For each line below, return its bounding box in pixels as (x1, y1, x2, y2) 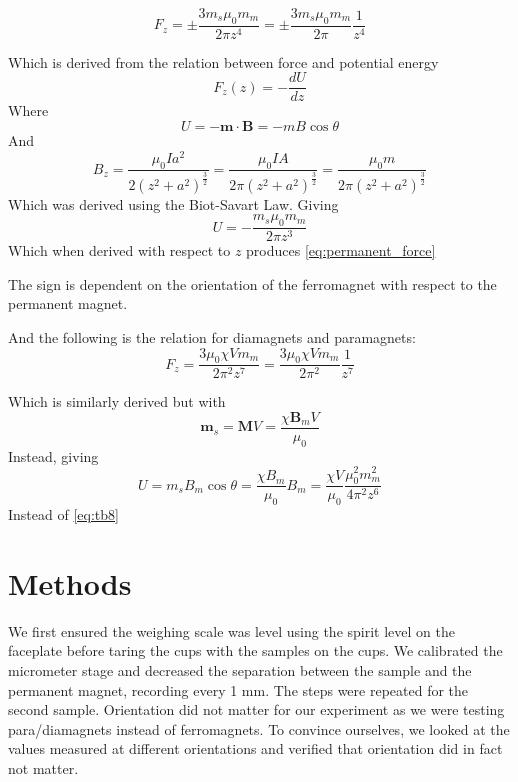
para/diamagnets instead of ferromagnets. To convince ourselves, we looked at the (8, 718, 510, 739)
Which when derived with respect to (8, 240, 231, 261)
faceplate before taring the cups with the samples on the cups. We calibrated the (8, 640, 503, 661)
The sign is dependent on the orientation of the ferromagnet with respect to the (8, 273, 497, 294)
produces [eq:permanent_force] (246, 240, 436, 261)
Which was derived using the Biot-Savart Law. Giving (8, 193, 339, 214)
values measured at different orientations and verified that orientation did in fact (8, 738, 503, 759)
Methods (8, 562, 132, 603)
